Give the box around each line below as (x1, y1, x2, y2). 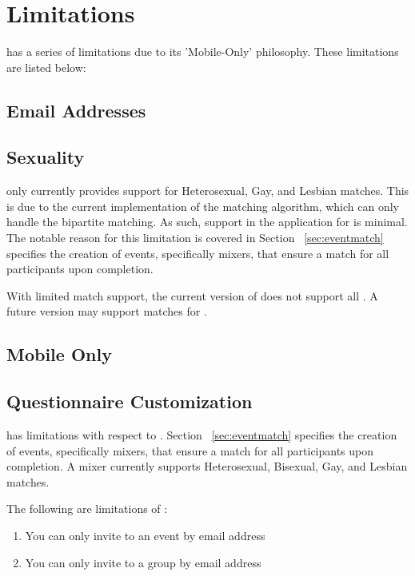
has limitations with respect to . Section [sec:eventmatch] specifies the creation (6, 427, 397, 443)
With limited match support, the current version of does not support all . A (6, 287, 378, 304)
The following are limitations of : (6, 500, 168, 517)
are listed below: (6, 58, 86, 75)
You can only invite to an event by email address (25, 527, 265, 543)
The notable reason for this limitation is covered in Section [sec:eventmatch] (6, 229, 384, 246)
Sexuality (6, 145, 85, 169)
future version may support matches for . (6, 303, 207, 320)
